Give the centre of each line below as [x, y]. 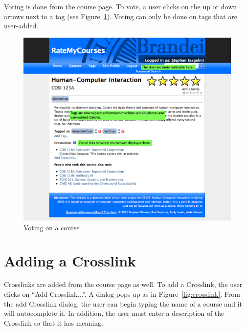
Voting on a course [52, 227]
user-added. [21, 26]
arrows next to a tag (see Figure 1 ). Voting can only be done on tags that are [121, 16]
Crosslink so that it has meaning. [54, 322]
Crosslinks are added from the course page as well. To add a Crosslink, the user [123, 284]
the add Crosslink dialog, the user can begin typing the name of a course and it [123, 303]
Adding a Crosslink [70, 261]
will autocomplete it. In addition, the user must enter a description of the [114, 313]
